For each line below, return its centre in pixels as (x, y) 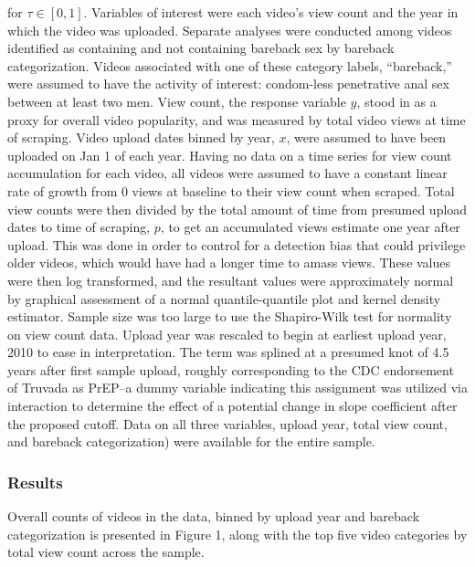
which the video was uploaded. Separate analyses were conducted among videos (230, 30)
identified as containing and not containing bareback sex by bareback (201, 48)
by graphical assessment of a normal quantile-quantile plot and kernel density (224, 298)
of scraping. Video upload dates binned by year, (141, 137)
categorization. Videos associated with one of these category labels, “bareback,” (230, 65)
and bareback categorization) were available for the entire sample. (191, 441)
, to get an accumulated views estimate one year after (310, 227)
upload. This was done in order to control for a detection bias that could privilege (237, 244)
